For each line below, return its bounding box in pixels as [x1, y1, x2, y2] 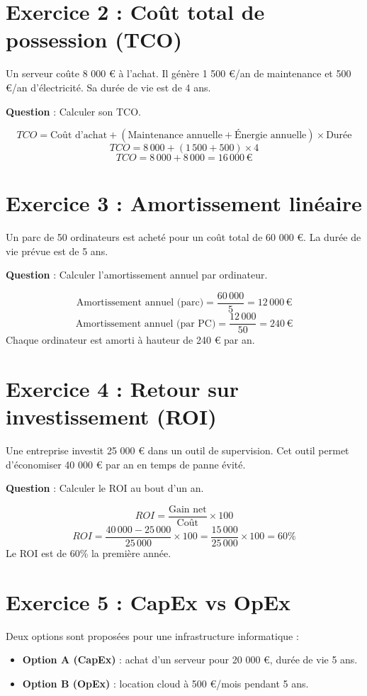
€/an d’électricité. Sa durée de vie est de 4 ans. [6, 79, 211, 94]
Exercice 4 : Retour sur [6, 374, 239, 403]
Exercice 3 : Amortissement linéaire [6, 189, 362, 218]
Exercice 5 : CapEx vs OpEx [6, 587, 291, 616]
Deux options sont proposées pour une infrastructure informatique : [6, 628, 299, 643]
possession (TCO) [6, 25, 183, 54]
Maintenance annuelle [128, 130, 222, 141]
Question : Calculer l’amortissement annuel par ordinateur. [6, 267, 268, 282]
